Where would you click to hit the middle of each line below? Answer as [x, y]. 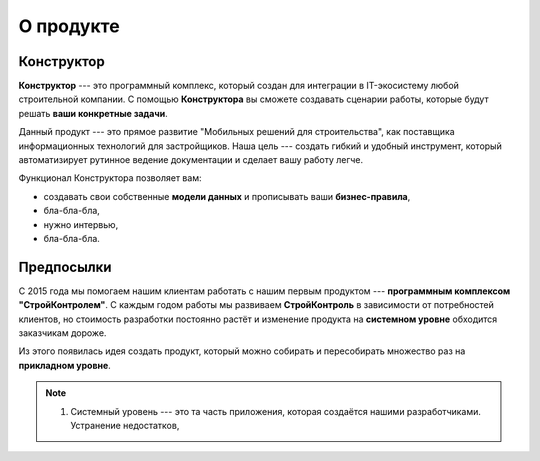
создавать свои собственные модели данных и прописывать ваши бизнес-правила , [227, 196]
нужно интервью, [81, 224]
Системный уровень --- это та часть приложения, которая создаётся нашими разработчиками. [276, 411]
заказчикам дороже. [62, 333]
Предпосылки [65, 266]
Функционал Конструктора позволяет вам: [110, 178]
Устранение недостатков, [125, 425]
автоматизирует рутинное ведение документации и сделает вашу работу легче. [191, 160]
